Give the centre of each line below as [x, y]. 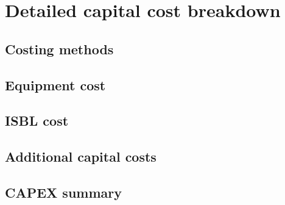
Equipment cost [55, 85]
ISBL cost [37, 120]
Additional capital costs [81, 156]
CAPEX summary [64, 192]
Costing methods [59, 49]
